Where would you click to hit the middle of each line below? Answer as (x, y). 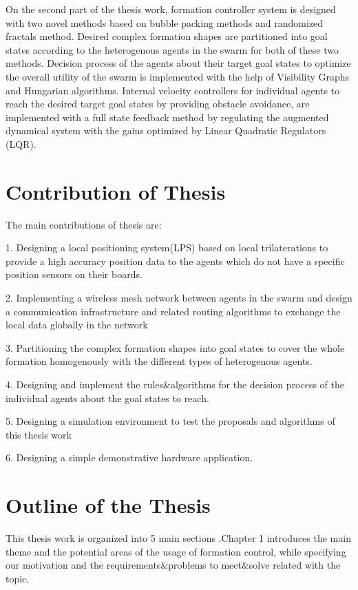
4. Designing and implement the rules (85, 384)
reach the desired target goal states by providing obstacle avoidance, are (158, 104)
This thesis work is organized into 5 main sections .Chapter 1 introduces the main (178, 538)
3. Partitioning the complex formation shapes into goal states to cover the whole (175, 347)
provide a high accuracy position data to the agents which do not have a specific (175, 261)
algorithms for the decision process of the (257, 384)
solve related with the (295, 565)
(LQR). (21, 144)
